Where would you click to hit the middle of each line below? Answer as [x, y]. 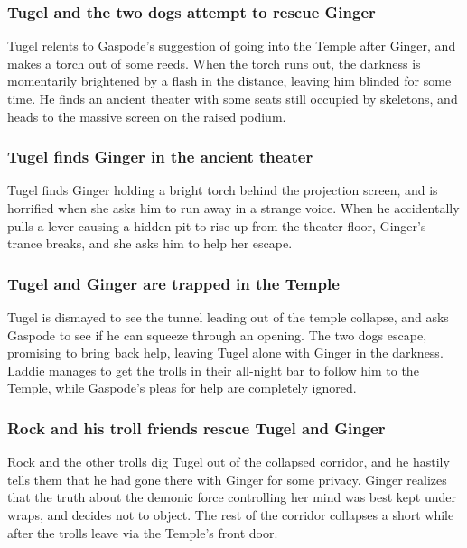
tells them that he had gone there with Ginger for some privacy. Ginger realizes [227, 479]
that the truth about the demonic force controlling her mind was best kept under [232, 497]
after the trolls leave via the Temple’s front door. [143, 532]
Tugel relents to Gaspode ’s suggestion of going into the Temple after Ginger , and [232, 46]
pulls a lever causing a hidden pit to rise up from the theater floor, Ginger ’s [217, 225]
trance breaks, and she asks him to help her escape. [150, 243]
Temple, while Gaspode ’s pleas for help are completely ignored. [182, 388]
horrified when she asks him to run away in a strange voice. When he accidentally [233, 208]
